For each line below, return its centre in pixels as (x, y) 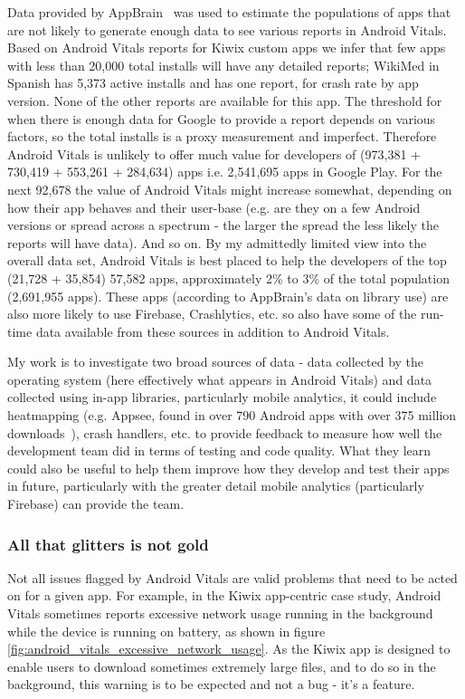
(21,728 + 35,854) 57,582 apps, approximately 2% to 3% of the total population (228, 278)
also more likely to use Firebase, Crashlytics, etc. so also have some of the (212, 314)
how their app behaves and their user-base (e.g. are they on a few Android (214, 207)
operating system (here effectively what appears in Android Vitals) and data (220, 379)
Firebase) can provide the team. (96, 504)
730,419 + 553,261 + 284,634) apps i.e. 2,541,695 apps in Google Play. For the (225, 172)
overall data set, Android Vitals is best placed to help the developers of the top (227, 260)
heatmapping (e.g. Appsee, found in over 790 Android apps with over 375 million (232, 415)
